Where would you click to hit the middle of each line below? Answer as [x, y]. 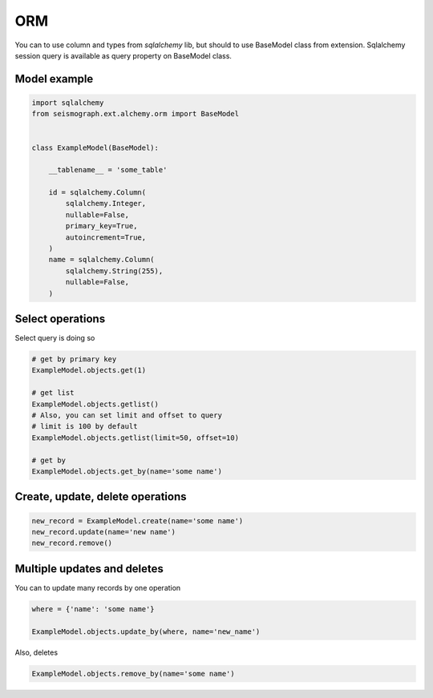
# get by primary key [74, 359]
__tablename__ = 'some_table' [108, 170]
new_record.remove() [72, 543]
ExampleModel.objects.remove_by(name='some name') [134, 674]
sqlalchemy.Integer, [106, 204]
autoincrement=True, [106, 237]
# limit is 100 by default [85, 426]
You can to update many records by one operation [98, 587]
